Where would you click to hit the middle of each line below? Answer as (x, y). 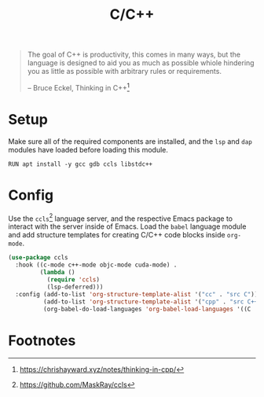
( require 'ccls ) (73, 280)
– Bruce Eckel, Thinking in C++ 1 (78, 87)
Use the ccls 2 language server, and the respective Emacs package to (121, 218)
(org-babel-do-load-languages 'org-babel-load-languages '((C (147, 309)
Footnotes (42, 340)
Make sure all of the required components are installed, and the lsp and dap (130, 141)
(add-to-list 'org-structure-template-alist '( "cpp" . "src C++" (152, 301)
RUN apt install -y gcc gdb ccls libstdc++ (81, 164)
